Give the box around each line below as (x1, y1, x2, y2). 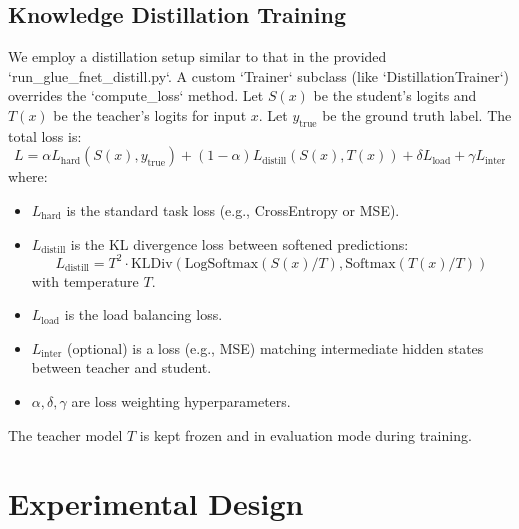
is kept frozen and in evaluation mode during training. (139, 424, 472, 445)
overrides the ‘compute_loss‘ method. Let (8, 85, 264, 106)
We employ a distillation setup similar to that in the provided (8, 46, 387, 67)
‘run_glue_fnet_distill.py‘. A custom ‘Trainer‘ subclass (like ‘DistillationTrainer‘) (8, 65, 510, 86)
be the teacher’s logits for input (53, 104, 247, 125)
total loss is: (8, 125, 82, 146)
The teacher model (8, 424, 123, 445)
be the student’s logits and (313, 85, 477, 106)
